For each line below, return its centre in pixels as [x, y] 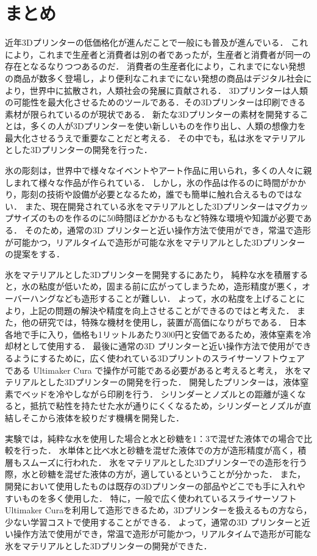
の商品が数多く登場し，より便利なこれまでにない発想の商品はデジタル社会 [154, 78]
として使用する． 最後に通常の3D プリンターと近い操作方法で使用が [158, 346]
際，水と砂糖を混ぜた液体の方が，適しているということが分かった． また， [155, 474]
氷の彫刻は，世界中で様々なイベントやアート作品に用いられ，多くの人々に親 [158, 170]
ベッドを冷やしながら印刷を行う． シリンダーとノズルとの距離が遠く [159, 394]
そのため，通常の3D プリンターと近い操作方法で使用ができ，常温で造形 [168, 230]
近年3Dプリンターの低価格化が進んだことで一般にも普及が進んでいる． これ [157, 42]
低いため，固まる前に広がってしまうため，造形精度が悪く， [183, 286]
